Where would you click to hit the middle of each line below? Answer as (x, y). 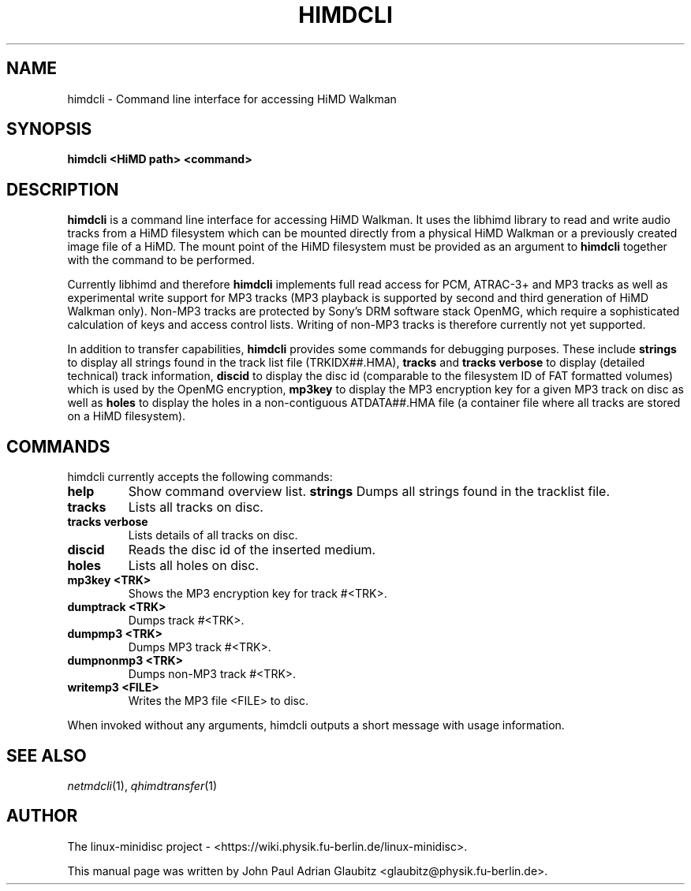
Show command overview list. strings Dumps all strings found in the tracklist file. (369, 492)
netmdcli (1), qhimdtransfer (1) (142, 785)
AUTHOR (42, 816)
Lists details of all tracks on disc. (213, 535)
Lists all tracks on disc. (196, 507)
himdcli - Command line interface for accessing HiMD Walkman (232, 99)
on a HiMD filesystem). (127, 416)
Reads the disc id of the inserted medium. (252, 550)
